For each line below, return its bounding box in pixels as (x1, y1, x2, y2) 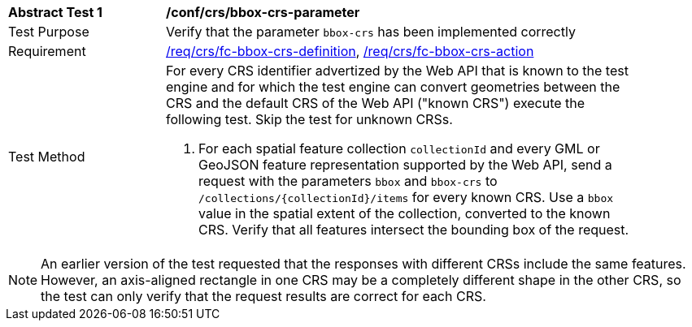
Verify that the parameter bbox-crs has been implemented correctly (166, 24, 576, 40)
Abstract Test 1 (8, 4, 102, 20)
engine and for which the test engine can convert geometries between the (166, 79, 620, 95)
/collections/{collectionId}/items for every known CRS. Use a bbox (198, 189, 614, 205)
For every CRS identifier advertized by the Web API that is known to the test (166, 62, 629, 79)
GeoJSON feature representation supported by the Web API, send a (198, 157, 612, 173)
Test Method (8, 148, 85, 165)
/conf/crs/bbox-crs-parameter (166, 4, 360, 20)
